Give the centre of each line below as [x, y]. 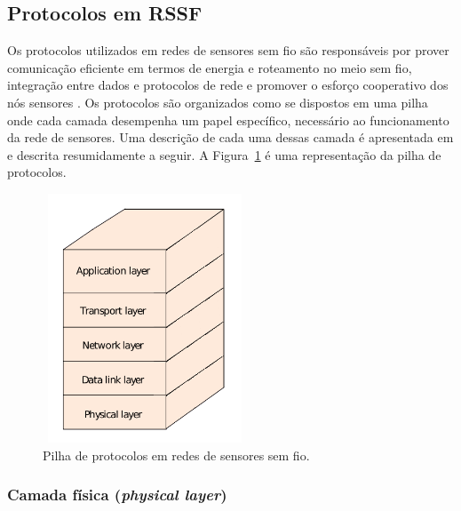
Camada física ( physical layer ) [117, 495]
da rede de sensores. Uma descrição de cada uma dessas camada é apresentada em [230, 137]
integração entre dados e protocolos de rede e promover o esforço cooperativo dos [228, 85]
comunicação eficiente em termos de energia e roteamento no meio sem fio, [210, 67]
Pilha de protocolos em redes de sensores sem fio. [176, 455]
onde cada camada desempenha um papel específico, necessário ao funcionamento [228, 120]
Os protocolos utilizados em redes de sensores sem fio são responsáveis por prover [228, 50]
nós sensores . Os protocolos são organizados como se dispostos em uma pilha [218, 102]
